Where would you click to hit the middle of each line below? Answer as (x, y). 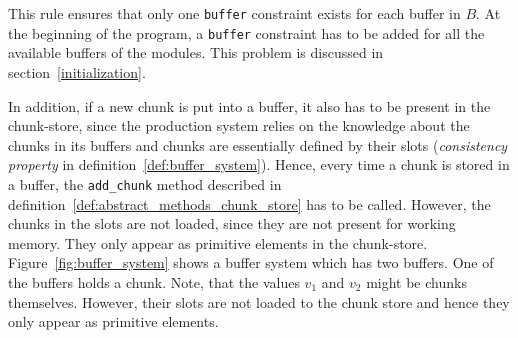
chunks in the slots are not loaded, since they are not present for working (232, 223)
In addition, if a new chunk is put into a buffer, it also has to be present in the (249, 105)
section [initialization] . (77, 71)
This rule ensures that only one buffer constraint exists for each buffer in (234, 13)
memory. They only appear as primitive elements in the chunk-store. (218, 242)
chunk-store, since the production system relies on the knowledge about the (239, 125)
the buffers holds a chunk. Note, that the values (154, 281)
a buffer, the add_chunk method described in (145, 183)
